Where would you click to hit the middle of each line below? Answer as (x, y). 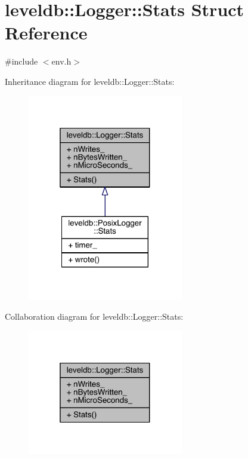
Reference (46, 33)
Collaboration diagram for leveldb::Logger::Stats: (94, 316)
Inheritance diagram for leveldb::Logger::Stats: (90, 81)
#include (21, 61)
